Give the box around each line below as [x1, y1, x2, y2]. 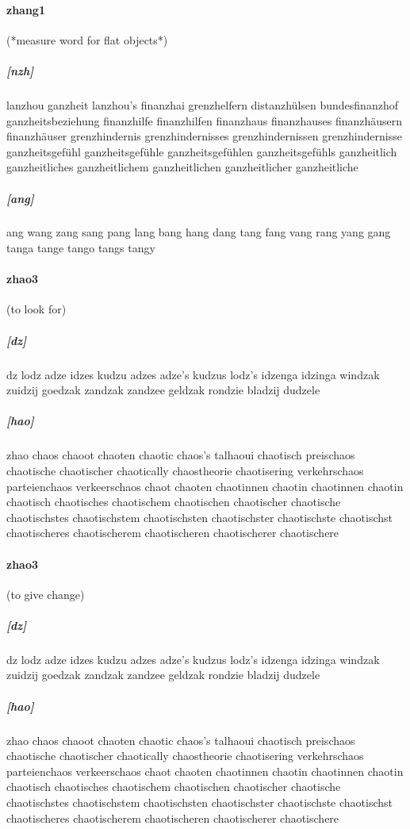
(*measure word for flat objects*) [6, 31, 168, 48]
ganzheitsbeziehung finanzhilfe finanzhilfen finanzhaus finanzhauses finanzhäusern [6, 112, 403, 129]
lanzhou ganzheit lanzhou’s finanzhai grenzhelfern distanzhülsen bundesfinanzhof [6, 96, 398, 113]
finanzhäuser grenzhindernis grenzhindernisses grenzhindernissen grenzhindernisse [6, 128, 402, 144]
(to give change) [6, 585, 85, 602]
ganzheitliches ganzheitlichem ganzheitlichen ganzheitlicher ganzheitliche [6, 159, 358, 175]
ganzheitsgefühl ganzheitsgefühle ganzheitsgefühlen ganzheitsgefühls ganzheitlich [6, 143, 397, 159]
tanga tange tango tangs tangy [6, 240, 155, 256]
